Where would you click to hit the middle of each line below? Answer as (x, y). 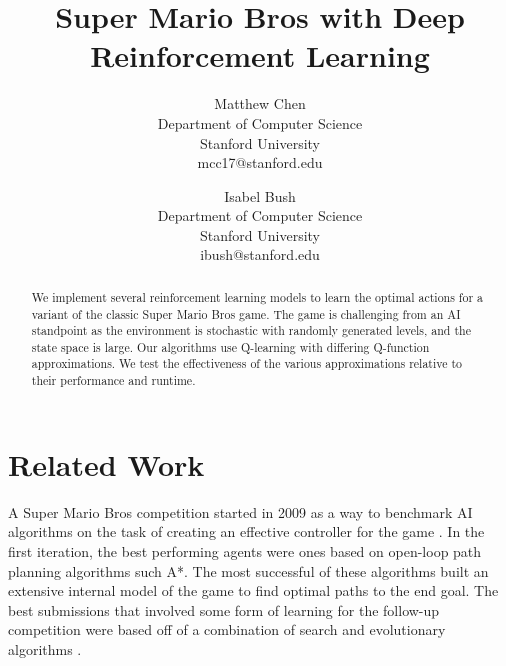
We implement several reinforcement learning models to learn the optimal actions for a (257, 296)
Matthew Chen (260, 103)
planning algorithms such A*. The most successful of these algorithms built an (248, 570)
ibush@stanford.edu (260, 254)
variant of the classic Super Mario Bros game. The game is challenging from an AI (246, 313)
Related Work (106, 463)
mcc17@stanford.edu (260, 162)
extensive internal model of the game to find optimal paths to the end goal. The (253, 590)
